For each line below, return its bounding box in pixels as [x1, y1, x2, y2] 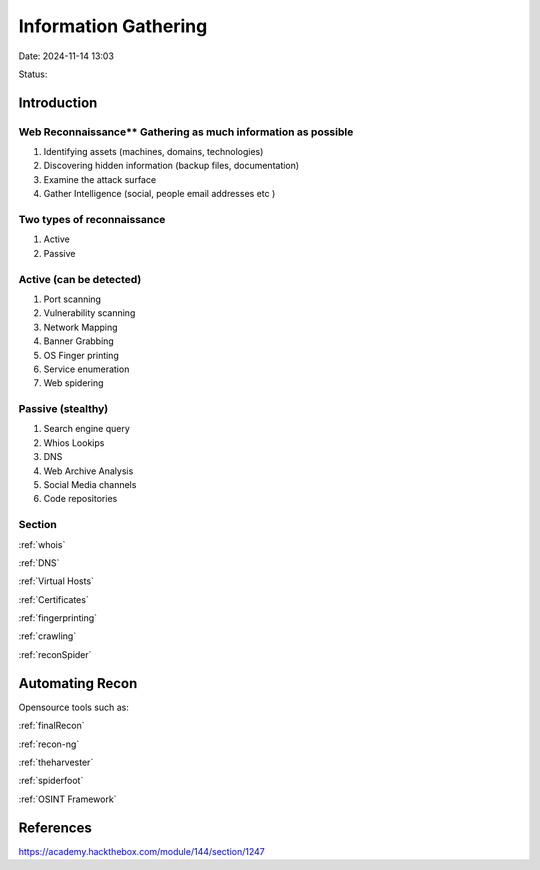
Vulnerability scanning [43, 307, 136, 319]
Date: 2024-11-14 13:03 [18, 50, 115, 62]
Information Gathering [18, 15, 208, 37]
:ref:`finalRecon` [18, 720, 85, 732]
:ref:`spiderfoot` [18, 775, 84, 787]
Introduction [18, 94, 98, 111]
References [18, 819, 92, 836]
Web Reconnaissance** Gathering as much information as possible [18, 125, 354, 139]
